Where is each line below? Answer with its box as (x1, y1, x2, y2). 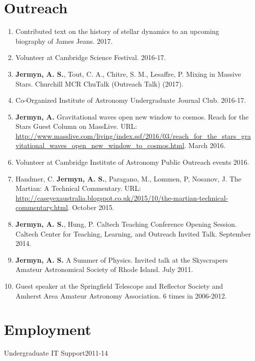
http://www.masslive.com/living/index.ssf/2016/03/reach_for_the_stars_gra (15, 130, 251, 141)
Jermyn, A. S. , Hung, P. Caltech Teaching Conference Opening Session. (15, 219, 237, 229)
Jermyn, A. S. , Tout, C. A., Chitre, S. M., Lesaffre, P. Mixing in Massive (15, 68, 241, 79)
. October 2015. (68, 202, 114, 212)
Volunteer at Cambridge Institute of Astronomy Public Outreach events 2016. (15, 157, 249, 167)
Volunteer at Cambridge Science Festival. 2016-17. (15, 52, 166, 62)
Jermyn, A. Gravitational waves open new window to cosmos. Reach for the (15, 111, 249, 121)
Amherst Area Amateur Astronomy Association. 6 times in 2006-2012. (15, 290, 227, 301)
